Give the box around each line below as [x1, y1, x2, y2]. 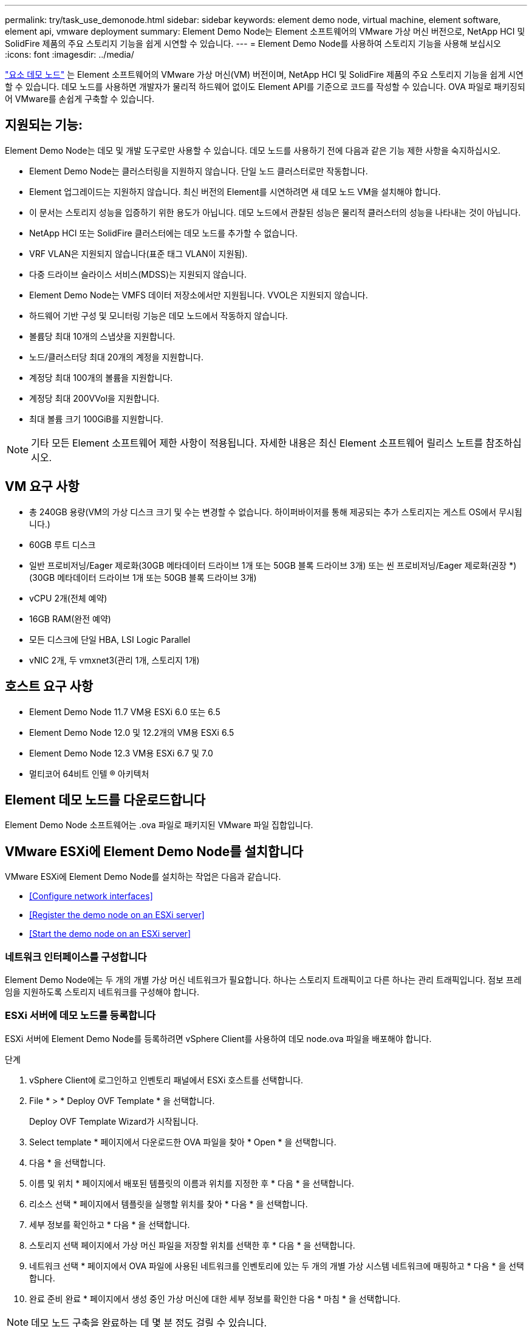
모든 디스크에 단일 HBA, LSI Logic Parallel [29, 634, 191, 645]
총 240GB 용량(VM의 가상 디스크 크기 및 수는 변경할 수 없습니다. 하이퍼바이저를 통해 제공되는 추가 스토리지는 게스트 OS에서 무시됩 [29, 506, 522, 517]
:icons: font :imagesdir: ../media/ [5, 49, 134, 60]
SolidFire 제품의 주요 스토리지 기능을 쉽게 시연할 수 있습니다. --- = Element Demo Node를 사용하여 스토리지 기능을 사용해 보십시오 [5, 38, 501, 49]
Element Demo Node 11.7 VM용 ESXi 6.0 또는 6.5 [29, 706, 220, 717]
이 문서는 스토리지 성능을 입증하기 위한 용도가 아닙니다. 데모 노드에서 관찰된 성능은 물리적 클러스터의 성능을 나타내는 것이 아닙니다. [29, 207, 521, 218]
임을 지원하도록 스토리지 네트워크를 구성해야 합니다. [5, 986, 199, 997]
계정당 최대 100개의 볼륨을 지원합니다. [29, 372, 173, 383]
